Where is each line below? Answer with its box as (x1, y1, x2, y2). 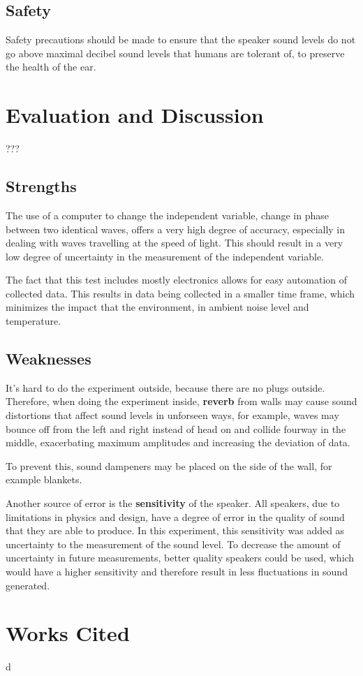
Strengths (6, 175, 77, 197)
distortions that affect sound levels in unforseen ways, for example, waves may (6, 408, 339, 422)
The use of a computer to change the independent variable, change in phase (6, 207, 329, 222)
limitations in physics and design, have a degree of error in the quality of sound (6, 509, 345, 524)
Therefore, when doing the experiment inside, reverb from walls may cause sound (6, 394, 357, 409)
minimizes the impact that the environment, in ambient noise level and (6, 300, 309, 314)
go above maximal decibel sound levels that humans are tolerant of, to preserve (6, 45, 345, 60)
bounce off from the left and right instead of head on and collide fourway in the (6, 421, 346, 436)
